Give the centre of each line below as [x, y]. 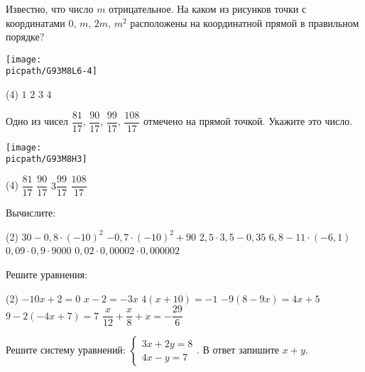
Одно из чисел [37, 121]
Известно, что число [50, 9]
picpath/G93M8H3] [47, 159]
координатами [36, 22]
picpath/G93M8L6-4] [51, 71]
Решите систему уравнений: [66, 350]
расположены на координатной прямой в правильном [245, 22]
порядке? [25, 37]
